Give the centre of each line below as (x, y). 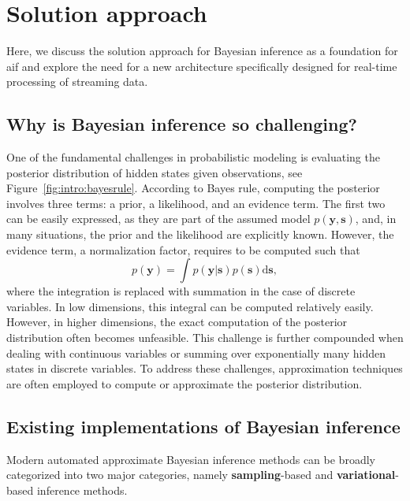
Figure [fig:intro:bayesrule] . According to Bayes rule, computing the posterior (193, 188)
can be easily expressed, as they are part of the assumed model (158, 219)
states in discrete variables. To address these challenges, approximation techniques (205, 368)
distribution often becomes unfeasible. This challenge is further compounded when (205, 338)
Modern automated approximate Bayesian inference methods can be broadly (191, 459)
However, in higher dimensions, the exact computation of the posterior (177, 322)
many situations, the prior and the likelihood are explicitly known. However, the (200, 234)
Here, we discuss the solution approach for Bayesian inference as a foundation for (202, 51)
